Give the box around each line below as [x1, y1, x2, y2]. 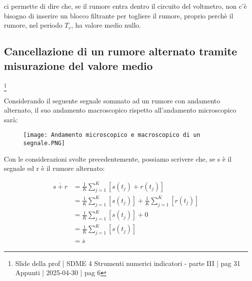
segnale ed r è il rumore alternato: [4, 163, 105, 173]
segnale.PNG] [23, 140, 65, 147]
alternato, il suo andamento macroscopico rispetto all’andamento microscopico [4, 105, 236, 115]
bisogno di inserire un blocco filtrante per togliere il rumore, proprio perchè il [4, 10, 234, 20]
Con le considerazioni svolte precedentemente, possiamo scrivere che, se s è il [4, 153, 232, 164]
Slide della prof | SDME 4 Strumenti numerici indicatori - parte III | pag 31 [15, 258, 240, 268]
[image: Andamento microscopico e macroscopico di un [23, 132, 201, 139]
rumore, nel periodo [4, 20, 63, 30]
